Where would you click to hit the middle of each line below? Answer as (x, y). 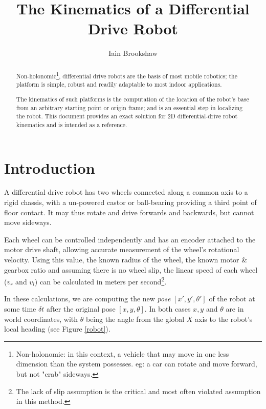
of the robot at (232, 299)
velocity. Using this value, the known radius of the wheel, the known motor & (126, 259)
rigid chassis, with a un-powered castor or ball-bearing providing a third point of (130, 202)
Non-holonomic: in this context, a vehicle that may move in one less (123, 353)
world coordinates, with (41, 319)
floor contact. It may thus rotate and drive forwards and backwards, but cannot (129, 212)
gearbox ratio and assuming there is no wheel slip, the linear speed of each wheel (131, 269)
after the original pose (81, 309)
